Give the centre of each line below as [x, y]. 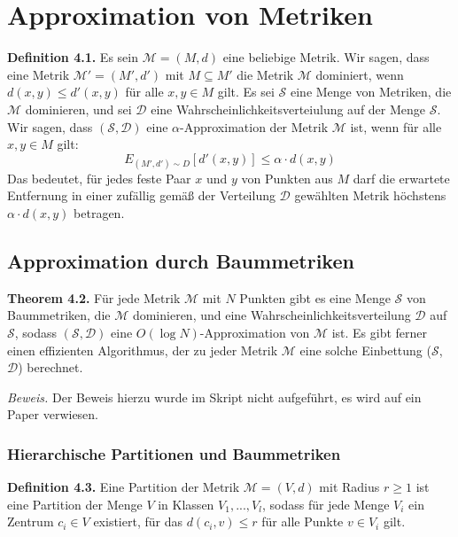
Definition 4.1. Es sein [73, 57]
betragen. [99, 213]
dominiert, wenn [360, 74]
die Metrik [265, 74]
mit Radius [349, 487]
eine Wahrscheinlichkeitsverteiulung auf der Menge [288, 109]
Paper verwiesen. [53, 414]
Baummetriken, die [59, 315]
